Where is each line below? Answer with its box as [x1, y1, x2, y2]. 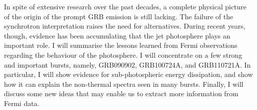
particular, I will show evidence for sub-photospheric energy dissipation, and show [4, 69, 253, 79]
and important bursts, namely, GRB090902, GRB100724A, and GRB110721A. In [4, 59, 251, 70]
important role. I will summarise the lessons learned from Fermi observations [4, 40, 238, 50]
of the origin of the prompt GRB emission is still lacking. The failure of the [4, 11, 233, 21]
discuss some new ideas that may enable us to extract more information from [4, 88, 239, 99]
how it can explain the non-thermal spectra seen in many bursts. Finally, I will [4, 78, 244, 89]
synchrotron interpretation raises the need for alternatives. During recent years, [4, 21, 246, 31]
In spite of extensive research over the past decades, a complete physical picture [4, 1, 247, 11]
